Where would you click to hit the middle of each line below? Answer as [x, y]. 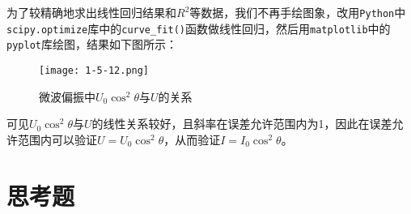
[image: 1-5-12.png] [94, 70]
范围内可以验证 [57, 139]
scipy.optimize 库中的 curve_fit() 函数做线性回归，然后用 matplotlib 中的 [199, 28]
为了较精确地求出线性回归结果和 [91, 12]
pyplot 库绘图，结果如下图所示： [92, 44]
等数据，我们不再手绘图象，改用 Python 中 [298, 12]
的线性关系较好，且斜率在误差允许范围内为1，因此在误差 [242, 124]
